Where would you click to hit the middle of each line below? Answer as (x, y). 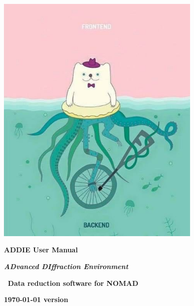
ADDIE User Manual (41, 250)
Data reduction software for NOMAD (73, 283)
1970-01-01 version (36, 299)
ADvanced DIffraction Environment (66, 266)
